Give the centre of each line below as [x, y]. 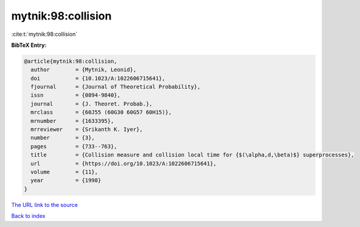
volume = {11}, [64, 172]
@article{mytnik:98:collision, [71, 61]
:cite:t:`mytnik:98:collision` [44, 34]
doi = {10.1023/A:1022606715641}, [98, 78]
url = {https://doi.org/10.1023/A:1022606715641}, [124, 163]
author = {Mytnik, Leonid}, [84, 70]
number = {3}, [63, 138]
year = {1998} [66, 180]
